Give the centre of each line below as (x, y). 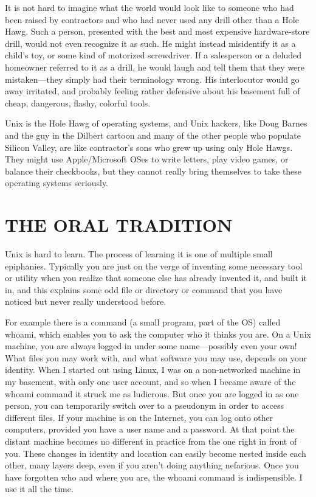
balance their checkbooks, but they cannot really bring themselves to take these (153, 171)
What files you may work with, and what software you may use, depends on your (156, 357)
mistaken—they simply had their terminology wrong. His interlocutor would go (152, 79)
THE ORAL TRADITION (119, 225)
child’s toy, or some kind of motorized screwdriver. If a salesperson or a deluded (153, 55)
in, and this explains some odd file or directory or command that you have (144, 289)
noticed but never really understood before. (86, 301)
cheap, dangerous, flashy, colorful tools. (78, 103)
